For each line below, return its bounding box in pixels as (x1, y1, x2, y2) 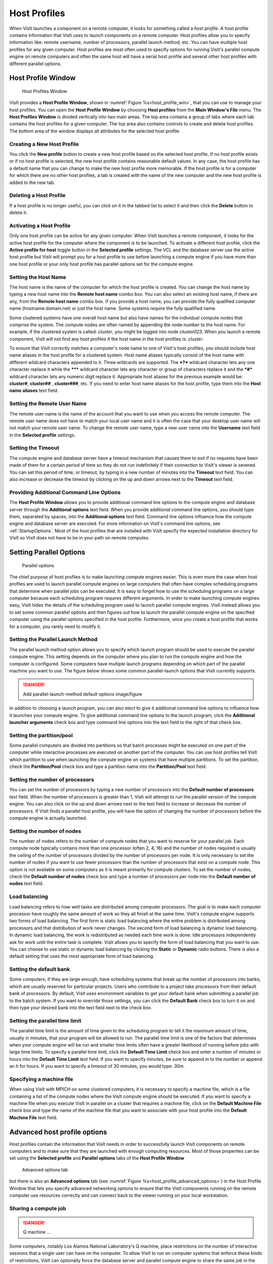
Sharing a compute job (9, 1205, 66, 1212)
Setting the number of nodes (9, 827, 81, 834)
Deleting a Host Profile (9, 192, 66, 199)
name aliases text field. (9, 387, 59, 394)
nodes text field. (9, 880, 44, 887)
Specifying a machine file (9, 1075, 73, 1082)
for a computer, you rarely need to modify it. (9, 623, 101, 629)
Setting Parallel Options (9, 548, 85, 556)
